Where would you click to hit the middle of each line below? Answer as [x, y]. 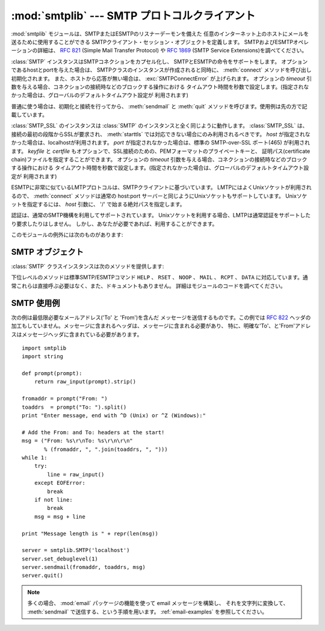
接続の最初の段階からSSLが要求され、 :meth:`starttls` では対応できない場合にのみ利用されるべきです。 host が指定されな [161, 134]
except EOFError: [60, 483]
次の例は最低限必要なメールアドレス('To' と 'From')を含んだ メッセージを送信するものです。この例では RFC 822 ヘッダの [161, 317]
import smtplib [44, 348]
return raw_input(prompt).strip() [85, 382]
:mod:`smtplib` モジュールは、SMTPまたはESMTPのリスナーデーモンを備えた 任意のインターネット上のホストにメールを [160, 34]
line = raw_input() [76, 474]
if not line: [53, 499]
